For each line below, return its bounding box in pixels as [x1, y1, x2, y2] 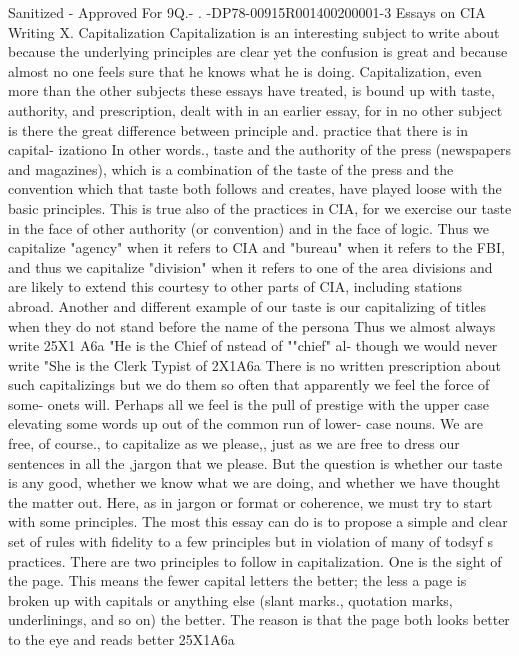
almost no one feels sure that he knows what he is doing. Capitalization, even [8, 60, 482, 81]
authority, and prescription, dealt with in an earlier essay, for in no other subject [8, 99, 503, 120]
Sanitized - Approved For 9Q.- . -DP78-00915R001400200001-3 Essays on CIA [8, 2, 486, 22]
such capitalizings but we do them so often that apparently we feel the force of [8, 374, 490, 395]
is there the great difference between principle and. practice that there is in [8, 119, 469, 140]
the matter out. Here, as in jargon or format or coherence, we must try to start [8, 491, 493, 512]
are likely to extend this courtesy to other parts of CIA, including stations [8, 276, 462, 297]
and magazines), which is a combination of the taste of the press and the [8, 158, 454, 179]
